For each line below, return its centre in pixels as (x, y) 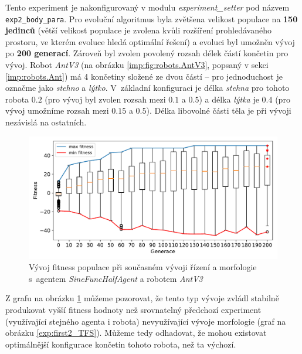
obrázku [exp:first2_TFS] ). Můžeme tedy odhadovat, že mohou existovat (136, 333)
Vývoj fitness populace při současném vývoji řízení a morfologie (143, 267)
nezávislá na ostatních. (46, 122)
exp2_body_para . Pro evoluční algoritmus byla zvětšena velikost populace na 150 (152, 18)
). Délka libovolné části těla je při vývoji (219, 110)
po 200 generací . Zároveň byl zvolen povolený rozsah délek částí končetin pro (147, 53)
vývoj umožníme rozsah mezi (57, 110)
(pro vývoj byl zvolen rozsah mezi (105, 99)
